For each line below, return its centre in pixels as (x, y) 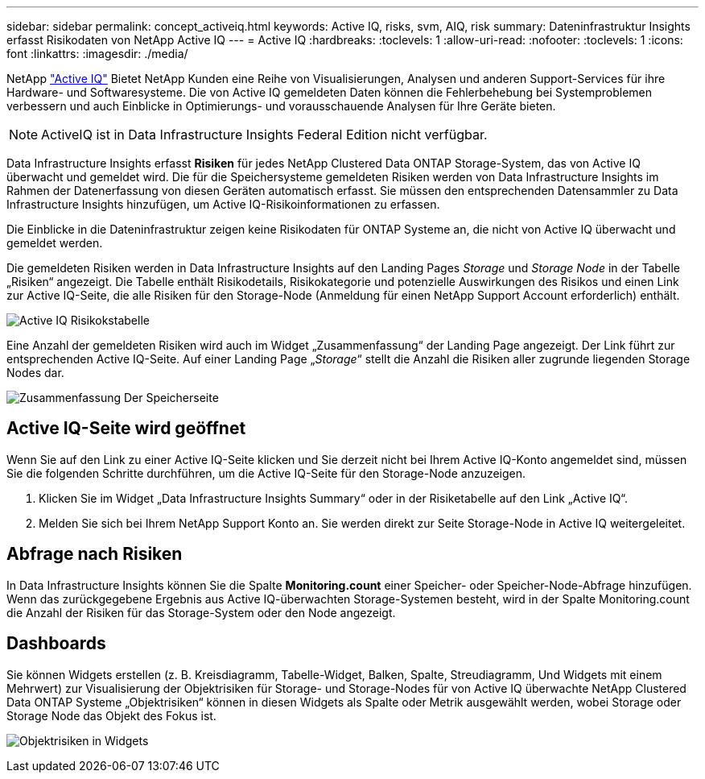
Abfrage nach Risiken (95, 554)
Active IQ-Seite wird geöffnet (126, 429)
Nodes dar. (35, 373)
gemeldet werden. (55, 243)
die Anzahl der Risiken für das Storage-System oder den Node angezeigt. (201, 612)
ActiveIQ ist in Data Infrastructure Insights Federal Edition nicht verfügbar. (264, 135)
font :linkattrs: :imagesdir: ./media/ (97, 54)
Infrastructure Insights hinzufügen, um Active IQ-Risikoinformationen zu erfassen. (223, 204)
